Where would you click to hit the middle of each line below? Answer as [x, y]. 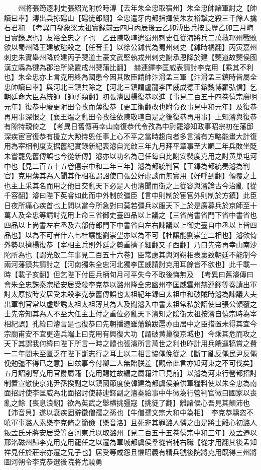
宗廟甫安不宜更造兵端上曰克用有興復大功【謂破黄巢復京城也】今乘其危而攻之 [130, 333]
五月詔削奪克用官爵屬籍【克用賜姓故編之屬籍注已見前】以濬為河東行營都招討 [130, 373]
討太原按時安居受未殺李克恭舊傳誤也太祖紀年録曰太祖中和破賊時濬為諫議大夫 [130, 294]
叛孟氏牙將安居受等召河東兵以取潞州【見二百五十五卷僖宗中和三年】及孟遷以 [130, 432]
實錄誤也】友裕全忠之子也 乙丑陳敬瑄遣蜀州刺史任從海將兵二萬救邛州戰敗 [134, 37]
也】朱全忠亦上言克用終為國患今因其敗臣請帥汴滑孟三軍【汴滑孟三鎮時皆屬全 [130, 77]
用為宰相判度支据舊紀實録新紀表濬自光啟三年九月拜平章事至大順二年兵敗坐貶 [130, 146]
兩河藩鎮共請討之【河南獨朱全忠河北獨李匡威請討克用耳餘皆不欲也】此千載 [127, 264]
